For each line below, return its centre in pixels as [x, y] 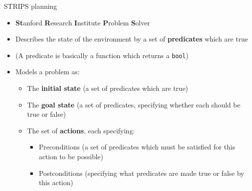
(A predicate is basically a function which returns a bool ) [102, 55]
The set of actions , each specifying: [81, 130]
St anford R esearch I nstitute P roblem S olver [83, 22]
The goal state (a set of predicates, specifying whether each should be [134, 104]
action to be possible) [71, 156]
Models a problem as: [47, 72]
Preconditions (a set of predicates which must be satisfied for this [137, 147]
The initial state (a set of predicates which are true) [108, 88]
